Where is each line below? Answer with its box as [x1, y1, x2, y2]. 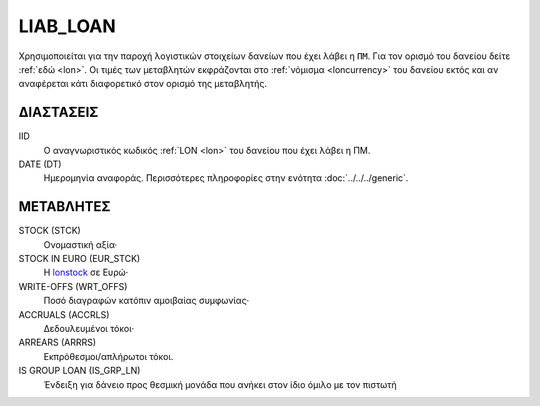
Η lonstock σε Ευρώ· [43, 266, 129, 279]
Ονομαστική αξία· [43, 238, 118, 250]
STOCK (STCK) [18, 225, 82, 237]
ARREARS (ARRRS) [18, 336, 97, 349]
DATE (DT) [18, 158, 62, 170]
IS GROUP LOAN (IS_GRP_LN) [18, 365, 141, 377]
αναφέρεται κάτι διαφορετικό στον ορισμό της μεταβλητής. [18, 78, 268, 90]
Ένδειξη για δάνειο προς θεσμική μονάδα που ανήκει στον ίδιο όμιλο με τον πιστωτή [43, 378, 397, 390]
